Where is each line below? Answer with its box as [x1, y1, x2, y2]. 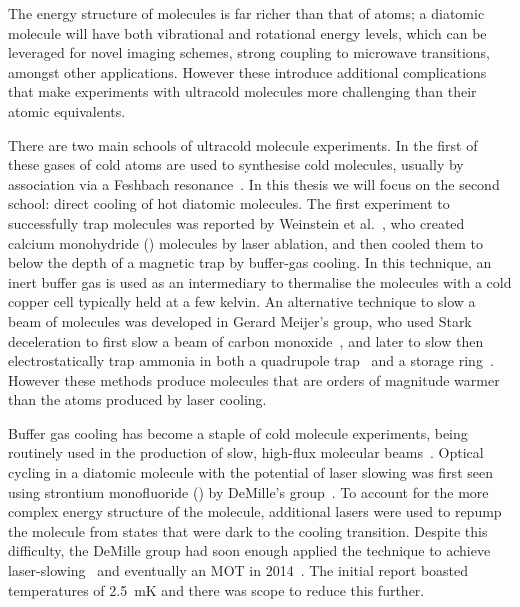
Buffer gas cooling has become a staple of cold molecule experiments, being [8, 422, 468, 443]
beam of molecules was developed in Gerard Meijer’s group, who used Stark [8, 310, 472, 331]
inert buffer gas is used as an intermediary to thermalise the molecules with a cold [8, 271, 512, 292]
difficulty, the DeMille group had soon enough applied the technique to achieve [8, 540, 491, 561]
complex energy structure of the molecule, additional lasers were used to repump [8, 501, 502, 522]
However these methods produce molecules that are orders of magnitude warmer [8, 369, 500, 390]
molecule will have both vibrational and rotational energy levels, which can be [8, 22, 487, 43]
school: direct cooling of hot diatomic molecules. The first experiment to [8, 193, 450, 214]
